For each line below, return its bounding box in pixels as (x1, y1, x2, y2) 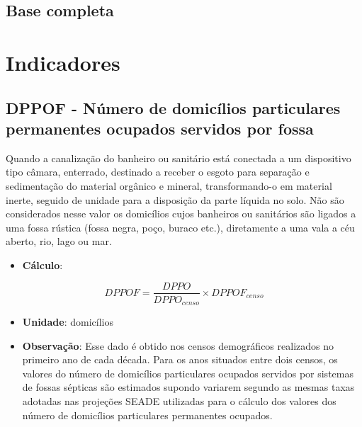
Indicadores (6, 47, 120, 76)
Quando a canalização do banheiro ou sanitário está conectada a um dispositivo (6, 150, 351, 165)
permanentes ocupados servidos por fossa (6, 117, 314, 139)
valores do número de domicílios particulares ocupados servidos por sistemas (22, 365, 353, 380)
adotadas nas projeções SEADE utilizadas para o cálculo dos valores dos (22, 393, 336, 408)
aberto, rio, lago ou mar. (6, 234, 112, 249)
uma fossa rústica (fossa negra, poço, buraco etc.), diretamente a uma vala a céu (6, 220, 355, 234)
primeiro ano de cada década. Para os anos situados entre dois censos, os (22, 352, 338, 367)
